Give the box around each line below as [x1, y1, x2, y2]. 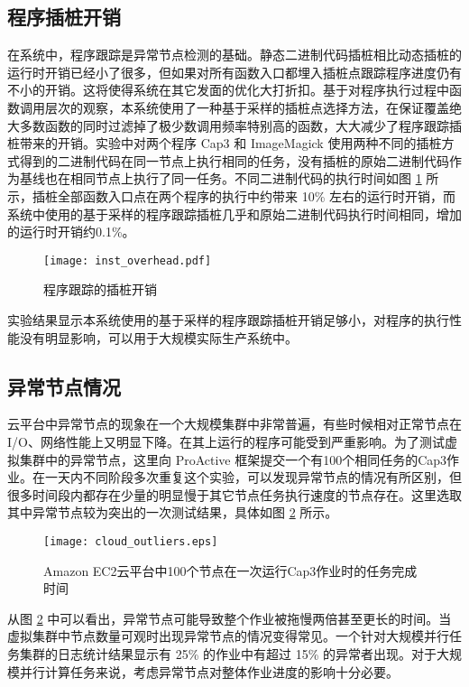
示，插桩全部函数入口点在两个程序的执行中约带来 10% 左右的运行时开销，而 [7, 186, 455, 205]
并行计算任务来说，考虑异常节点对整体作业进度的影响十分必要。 [19, 662, 399, 681]
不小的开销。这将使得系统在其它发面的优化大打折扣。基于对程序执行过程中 [7, 80, 449, 99]
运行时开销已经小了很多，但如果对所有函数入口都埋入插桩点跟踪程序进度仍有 [7, 62, 462, 81]
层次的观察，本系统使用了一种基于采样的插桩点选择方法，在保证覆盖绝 [44, 97, 462, 116]
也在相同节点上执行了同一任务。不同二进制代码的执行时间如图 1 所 [44, 169, 439, 188]
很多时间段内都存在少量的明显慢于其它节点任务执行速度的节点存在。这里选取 [7, 485, 462, 504]
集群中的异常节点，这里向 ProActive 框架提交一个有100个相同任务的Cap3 [19, 450, 447, 469]
